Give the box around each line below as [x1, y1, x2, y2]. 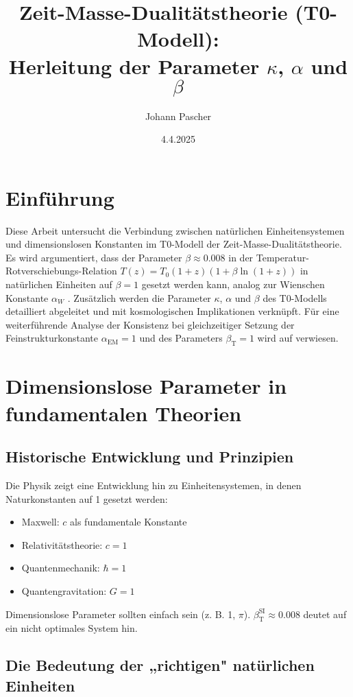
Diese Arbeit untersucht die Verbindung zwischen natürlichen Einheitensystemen [5, 223, 345, 237]
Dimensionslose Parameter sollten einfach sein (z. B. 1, [5, 606, 236, 621]
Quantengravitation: [21, 583, 107, 598]
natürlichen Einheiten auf [5, 277, 112, 291]
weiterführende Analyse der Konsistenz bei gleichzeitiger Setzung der [5, 317, 295, 331]
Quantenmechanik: [21, 560, 100, 575]
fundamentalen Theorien [5, 399, 242, 427]
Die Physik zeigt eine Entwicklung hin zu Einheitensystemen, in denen [5, 477, 302, 492]
